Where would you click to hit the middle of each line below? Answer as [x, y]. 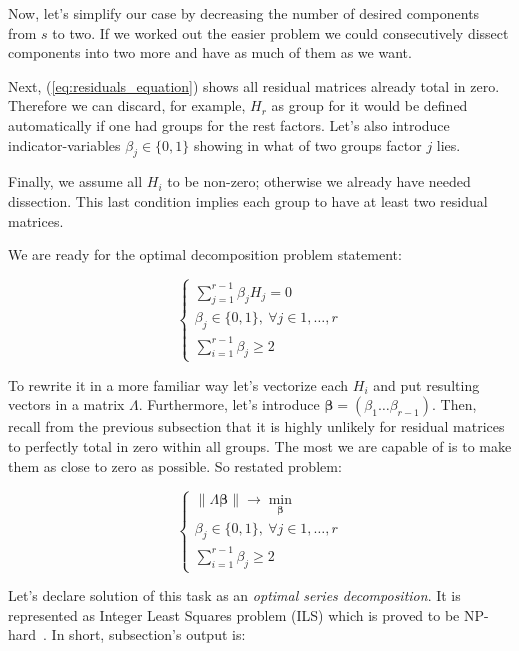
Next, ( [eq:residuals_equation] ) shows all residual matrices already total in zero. [254, 85]
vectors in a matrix [66, 404]
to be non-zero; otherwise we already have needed [319, 181]
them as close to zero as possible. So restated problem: [175, 465]
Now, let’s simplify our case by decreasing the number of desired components [244, 13]
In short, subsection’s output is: [148, 634]
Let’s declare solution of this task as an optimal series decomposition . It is [234, 595]
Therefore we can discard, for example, [127, 105]
